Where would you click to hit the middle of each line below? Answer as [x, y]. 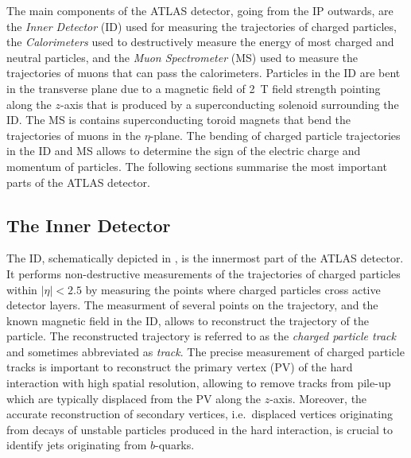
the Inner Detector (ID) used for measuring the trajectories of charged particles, [202, 26]
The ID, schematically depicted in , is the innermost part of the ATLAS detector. [205, 258]
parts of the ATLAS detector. [78, 182]
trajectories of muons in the [74, 135]
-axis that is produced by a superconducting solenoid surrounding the [229, 104]
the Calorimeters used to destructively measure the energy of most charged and [200, 42]
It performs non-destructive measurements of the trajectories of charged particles [204, 273]
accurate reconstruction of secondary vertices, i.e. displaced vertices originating [200, 414]
